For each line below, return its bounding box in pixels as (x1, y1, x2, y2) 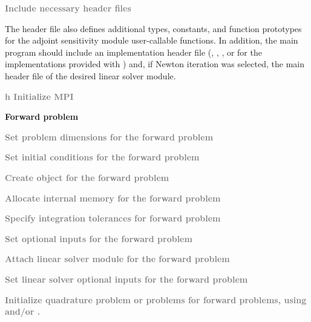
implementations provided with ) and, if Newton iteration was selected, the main (5, 57, 304, 70)
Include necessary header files (5, 2, 131, 14)
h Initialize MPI (5, 90, 74, 102)
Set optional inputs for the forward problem (5, 232, 192, 245)
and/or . (5, 305, 41, 318)
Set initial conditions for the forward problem (5, 151, 200, 163)
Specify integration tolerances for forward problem (5, 212, 221, 225)
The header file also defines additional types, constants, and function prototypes (5, 22, 302, 34)
